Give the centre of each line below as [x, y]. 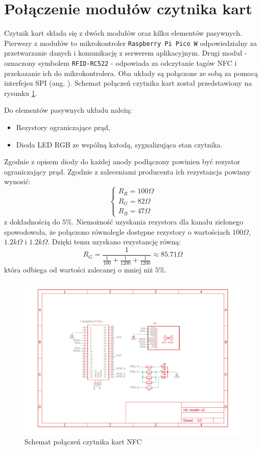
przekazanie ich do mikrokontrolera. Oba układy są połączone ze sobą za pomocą [131, 73]
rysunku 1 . [21, 93]
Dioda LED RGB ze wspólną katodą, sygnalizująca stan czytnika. [119, 144]
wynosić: [17, 181]
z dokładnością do [32, 221]
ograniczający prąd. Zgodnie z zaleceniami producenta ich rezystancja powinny [127, 171]
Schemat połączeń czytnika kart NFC [83, 442]
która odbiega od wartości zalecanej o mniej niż [79, 269]
